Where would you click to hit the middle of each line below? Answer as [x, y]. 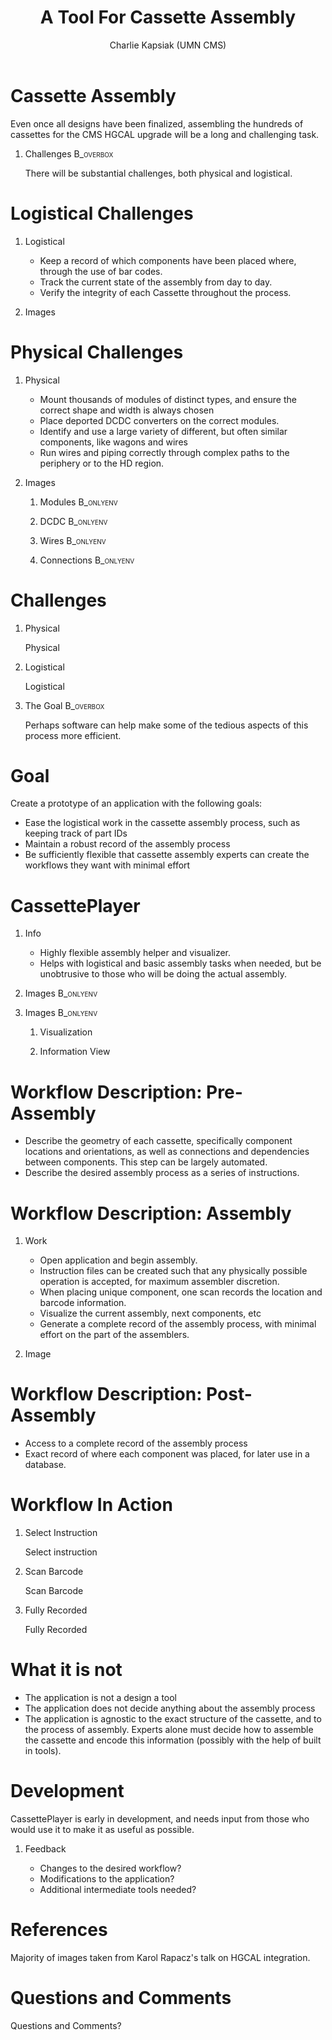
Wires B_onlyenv [73, 540]
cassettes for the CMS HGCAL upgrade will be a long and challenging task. [165, 134]
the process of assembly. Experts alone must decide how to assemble [169, 1730]
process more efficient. [73, 735]
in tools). [43, 1751]
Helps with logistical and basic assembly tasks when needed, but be [180, 963]
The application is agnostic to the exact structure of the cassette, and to [173, 1719]
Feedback [45, 1849]
